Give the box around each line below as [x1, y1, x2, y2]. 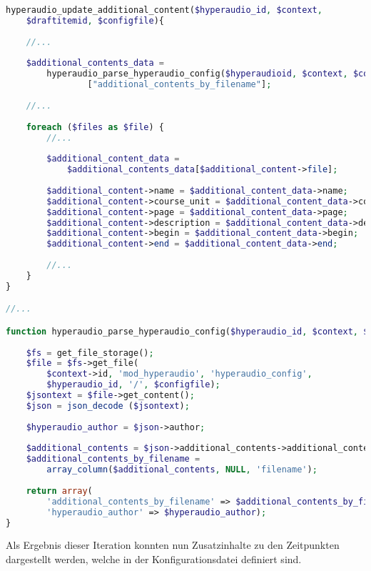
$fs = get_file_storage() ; [26, 347, 154, 358]
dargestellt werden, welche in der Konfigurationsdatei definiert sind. [6, 552, 302, 567]
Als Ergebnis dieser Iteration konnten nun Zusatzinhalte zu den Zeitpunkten [6, 537, 340, 552]
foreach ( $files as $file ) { [26, 121, 164, 132]
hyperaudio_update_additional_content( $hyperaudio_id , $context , [6, 5, 322, 15]
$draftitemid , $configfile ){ [26, 15, 164, 26]
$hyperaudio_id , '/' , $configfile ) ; [46, 379, 220, 390]
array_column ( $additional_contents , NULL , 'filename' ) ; [46, 465, 317, 475]
